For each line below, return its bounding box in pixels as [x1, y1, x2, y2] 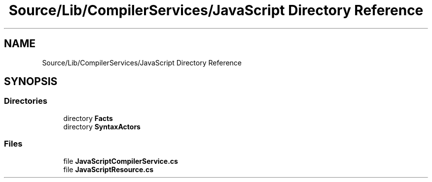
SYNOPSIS [4, 75, 58, 88]
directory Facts [63, 114, 113, 122]
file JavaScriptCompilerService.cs [63, 156, 178, 165]
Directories [4, 96, 47, 106]
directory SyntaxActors [63, 122, 141, 131]
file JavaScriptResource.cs [63, 165, 154, 174]
